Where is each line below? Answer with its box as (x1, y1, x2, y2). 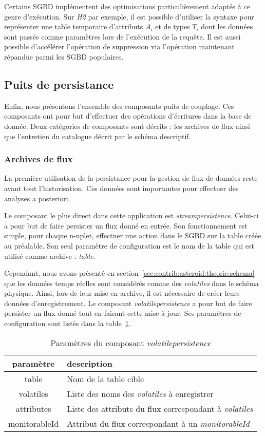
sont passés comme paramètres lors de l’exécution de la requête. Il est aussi (4, 31, 241, 42)
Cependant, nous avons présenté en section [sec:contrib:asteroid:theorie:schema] (4, 268, 255, 278)
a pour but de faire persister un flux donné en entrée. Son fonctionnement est (4, 220, 248, 231)
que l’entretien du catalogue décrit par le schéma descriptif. (4, 130, 191, 141)
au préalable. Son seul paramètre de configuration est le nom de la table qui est (4, 240, 254, 251)
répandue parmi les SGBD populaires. (4, 51, 124, 62)
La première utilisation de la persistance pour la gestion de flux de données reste (4, 173, 258, 183)
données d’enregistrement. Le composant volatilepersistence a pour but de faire (4, 297, 252, 308)
